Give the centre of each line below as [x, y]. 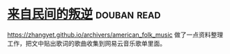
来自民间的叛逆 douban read [84, 14]
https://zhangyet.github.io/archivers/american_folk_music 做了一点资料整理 [115, 35]
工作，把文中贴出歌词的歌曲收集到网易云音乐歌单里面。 [86, 43]
